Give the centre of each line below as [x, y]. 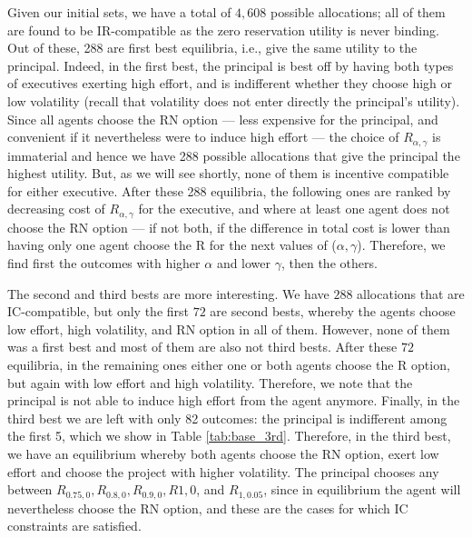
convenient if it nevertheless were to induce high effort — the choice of [203, 137]
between [30, 489]
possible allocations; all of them [358, 12]
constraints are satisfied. [74, 526]
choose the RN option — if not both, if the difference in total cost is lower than [229, 227]
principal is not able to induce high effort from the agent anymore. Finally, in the [234, 400]
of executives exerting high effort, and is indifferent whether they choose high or [230, 83]
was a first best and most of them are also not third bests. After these [202, 347]
